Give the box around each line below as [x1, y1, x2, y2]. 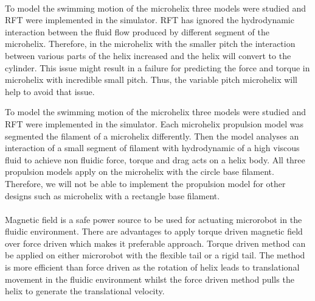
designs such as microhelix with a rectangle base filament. [5, 189, 220, 202]
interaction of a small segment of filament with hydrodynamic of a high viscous [5, 141, 300, 154]
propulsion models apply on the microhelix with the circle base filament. [5, 165, 274, 178]
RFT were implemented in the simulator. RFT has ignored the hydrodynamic [5, 13, 294, 26]
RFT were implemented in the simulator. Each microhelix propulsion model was [5, 117, 303, 130]
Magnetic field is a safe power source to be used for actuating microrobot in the [5, 213, 302, 225]
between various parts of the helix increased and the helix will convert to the [5, 49, 291, 62]
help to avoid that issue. [5, 85, 95, 97]
